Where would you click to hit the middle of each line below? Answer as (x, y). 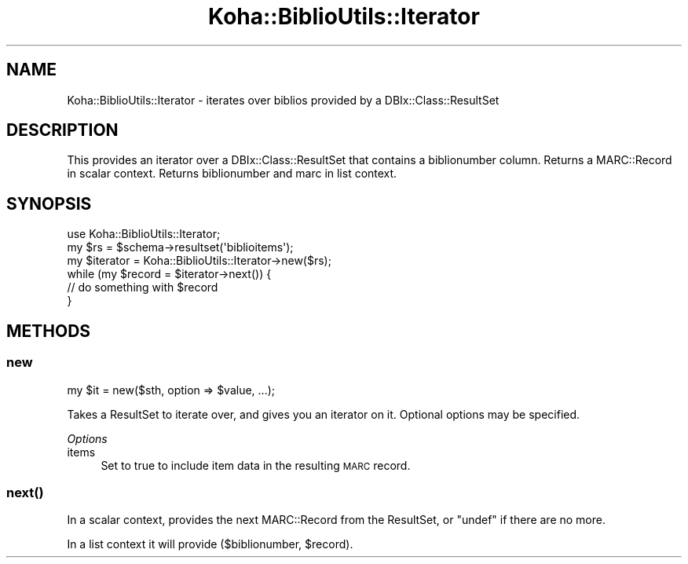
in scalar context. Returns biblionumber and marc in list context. (232, 174)
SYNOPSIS (49, 203)
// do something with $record (143, 287)
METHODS (49, 331)
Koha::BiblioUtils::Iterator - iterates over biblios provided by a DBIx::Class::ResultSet (283, 100)
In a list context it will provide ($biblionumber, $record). (210, 544)
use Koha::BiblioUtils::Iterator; (144, 234)
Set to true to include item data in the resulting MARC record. (256, 465)
